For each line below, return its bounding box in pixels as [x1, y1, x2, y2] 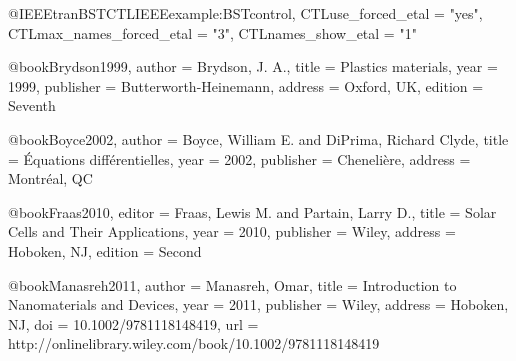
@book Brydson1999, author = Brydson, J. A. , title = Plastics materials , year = [8, 56, 498, 77]
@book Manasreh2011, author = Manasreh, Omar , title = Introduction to [8, 274, 457, 295]
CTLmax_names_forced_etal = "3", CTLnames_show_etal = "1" [8, 22, 417, 43]
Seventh [8, 95, 56, 116]
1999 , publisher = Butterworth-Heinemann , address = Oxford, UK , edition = [8, 75, 484, 96]
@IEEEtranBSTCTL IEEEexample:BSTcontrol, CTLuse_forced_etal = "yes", [8, 3, 483, 23]
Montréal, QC [8, 168, 93, 189]
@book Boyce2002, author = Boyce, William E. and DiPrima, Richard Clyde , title [8, 128, 509, 149]
